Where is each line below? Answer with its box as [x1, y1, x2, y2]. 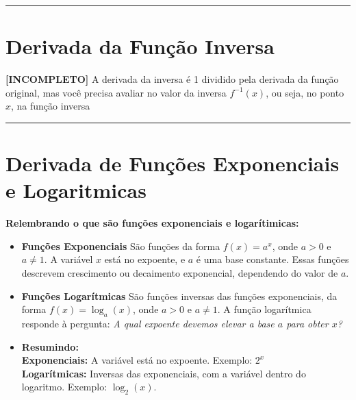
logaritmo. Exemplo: [21, 379, 107, 394]
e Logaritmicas [5, 176, 147, 204]
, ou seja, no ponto [266, 85, 344, 99]
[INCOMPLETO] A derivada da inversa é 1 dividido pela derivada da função [5, 72, 339, 86]
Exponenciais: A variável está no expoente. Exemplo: [21, 353, 253, 367]
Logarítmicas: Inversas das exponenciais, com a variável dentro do [21, 366, 306, 380]
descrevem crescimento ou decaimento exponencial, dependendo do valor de [21, 266, 338, 279]
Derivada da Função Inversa [5, 32, 275, 60]
